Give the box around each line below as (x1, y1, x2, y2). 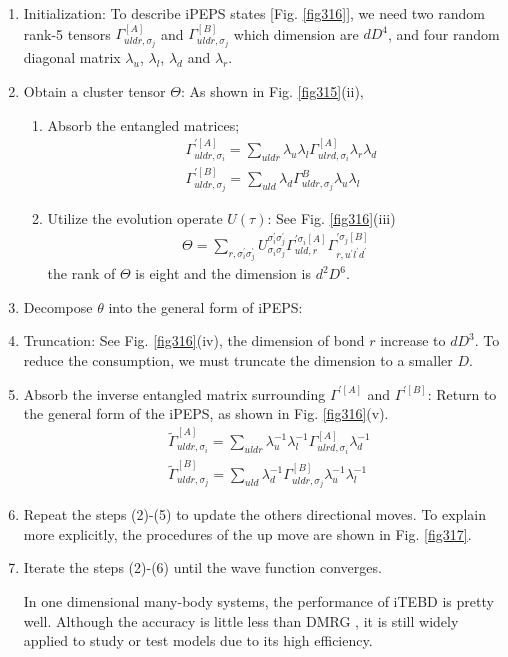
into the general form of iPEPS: (108, 296, 303, 317)
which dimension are (233, 23, 359, 44)
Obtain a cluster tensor (23, 81, 166, 102)
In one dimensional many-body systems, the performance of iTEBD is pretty (23, 591, 494, 612)
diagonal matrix (23, 47, 121, 68)
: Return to (427, 383, 497, 404)
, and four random (387, 23, 500, 44)
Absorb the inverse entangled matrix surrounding (23, 383, 326, 404)
